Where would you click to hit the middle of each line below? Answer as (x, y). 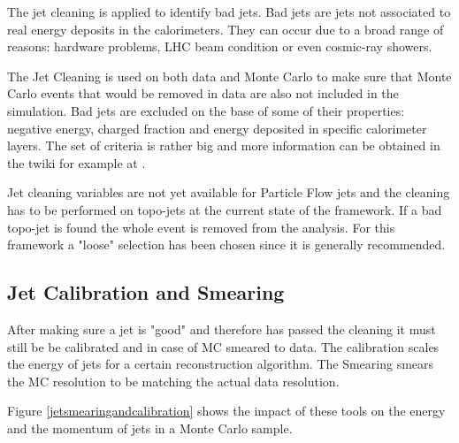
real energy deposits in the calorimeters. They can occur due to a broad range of (226, 29)
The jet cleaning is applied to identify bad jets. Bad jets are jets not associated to (229, 11)
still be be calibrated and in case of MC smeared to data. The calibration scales (223, 346)
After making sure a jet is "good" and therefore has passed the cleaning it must (222, 328)
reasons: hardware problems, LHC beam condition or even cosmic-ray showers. (220, 46)
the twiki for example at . (76, 162)
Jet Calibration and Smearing (146, 292)
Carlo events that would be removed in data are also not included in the (203, 93)
